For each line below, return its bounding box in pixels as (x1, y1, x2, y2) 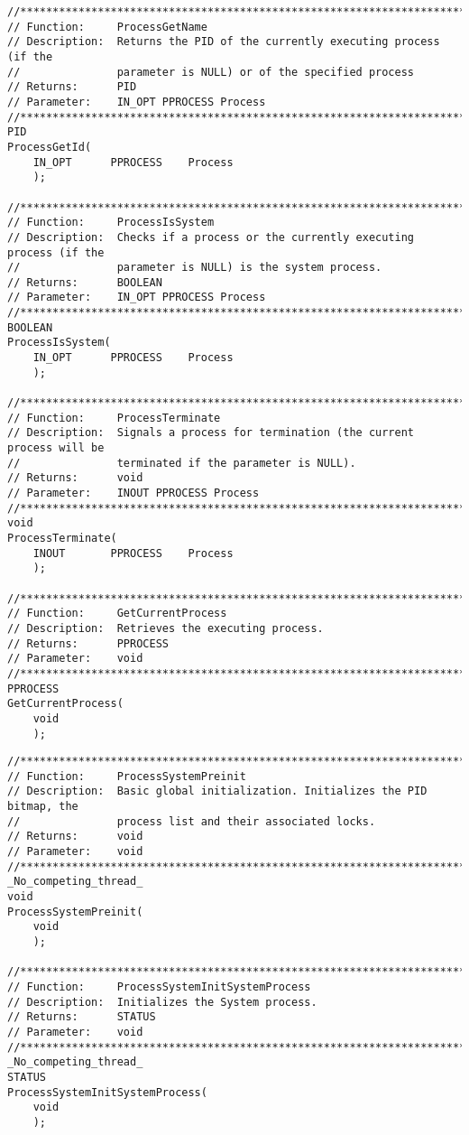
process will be (7, 442, 105, 455)
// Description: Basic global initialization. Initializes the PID (7, 785, 428, 798)
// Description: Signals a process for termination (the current (7, 426, 415, 440)
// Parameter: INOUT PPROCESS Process (7, 487, 260, 499)
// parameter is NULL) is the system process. (7, 261, 382, 274)
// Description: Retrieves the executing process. (7, 621, 324, 635)
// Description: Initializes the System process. (7, 995, 317, 1009)
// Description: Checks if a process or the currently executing (7, 230, 415, 244)
